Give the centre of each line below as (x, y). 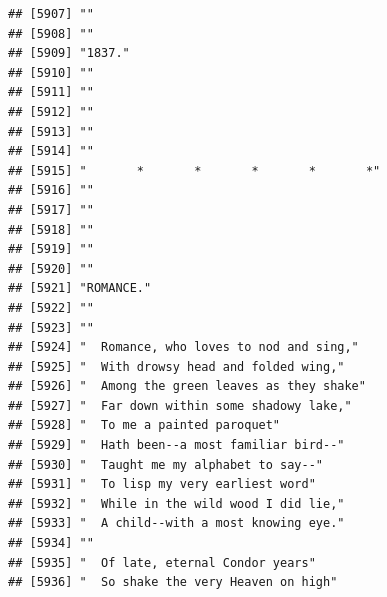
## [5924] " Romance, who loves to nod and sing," (183, 347)
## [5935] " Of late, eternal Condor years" (162, 562)
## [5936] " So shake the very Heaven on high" (173, 582)
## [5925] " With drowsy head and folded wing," (176, 366)
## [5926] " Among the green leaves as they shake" (187, 386)
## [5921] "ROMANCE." (80, 288)
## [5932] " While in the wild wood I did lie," (176, 503)
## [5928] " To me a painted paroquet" (144, 425)
